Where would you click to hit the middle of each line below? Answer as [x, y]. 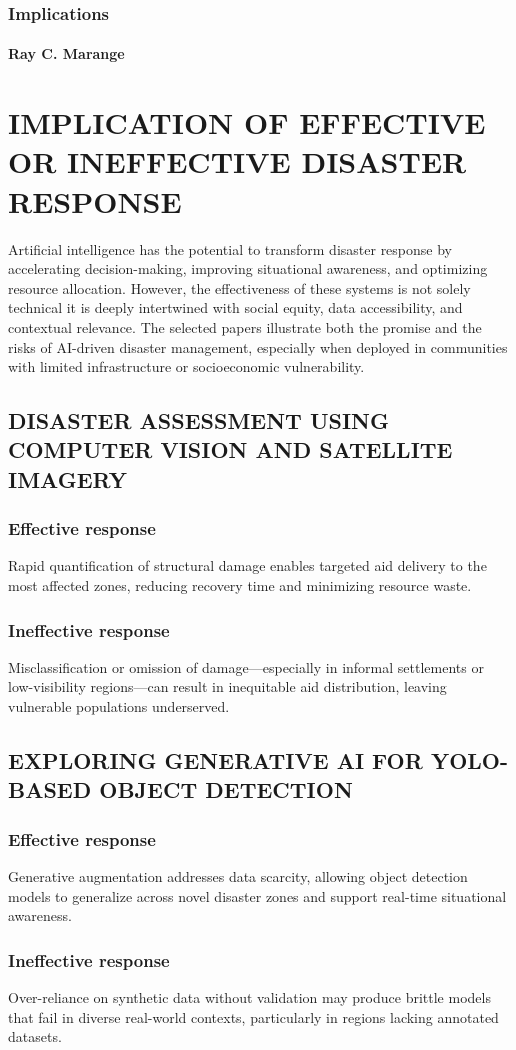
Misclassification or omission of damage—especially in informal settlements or [246, 666]
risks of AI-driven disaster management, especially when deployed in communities [258, 346]
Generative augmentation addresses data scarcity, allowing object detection [238, 876]
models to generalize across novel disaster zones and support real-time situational [257, 895]
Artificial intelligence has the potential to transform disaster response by [230, 248]
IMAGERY [67, 478]
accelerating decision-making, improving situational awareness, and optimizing [248, 268]
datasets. [35, 1036]
